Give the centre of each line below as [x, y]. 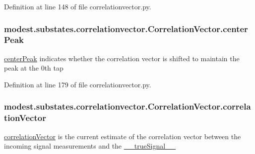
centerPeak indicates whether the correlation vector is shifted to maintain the [122, 58]
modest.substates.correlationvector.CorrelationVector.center [126, 28]
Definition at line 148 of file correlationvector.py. [78, 6]
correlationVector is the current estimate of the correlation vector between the [123, 136]
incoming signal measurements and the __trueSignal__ [90, 146]
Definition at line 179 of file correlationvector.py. [78, 84]
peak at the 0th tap [34, 68]
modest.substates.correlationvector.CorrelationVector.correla [127, 106]
